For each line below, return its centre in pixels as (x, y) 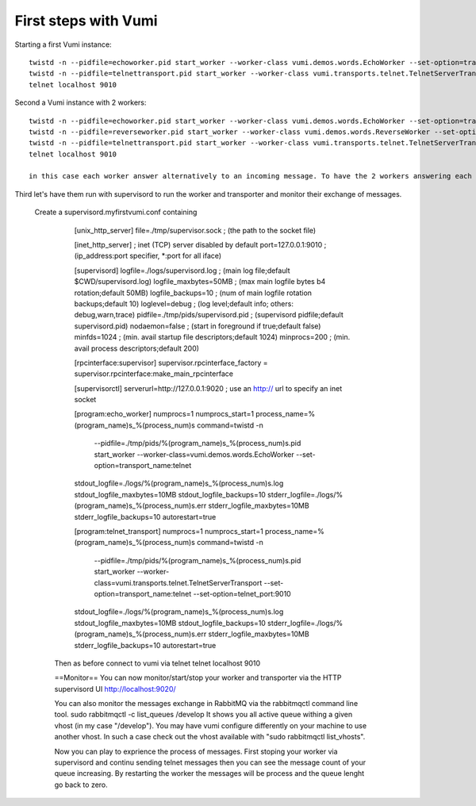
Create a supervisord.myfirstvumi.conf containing (116, 212)
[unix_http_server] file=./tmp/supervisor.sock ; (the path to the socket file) (195, 230)
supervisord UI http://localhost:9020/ (115, 689)
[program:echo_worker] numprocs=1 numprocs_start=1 (164, 414)
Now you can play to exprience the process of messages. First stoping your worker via (196, 751)
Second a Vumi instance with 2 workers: (81, 102)
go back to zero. (81, 785)
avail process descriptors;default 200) (137, 348)
